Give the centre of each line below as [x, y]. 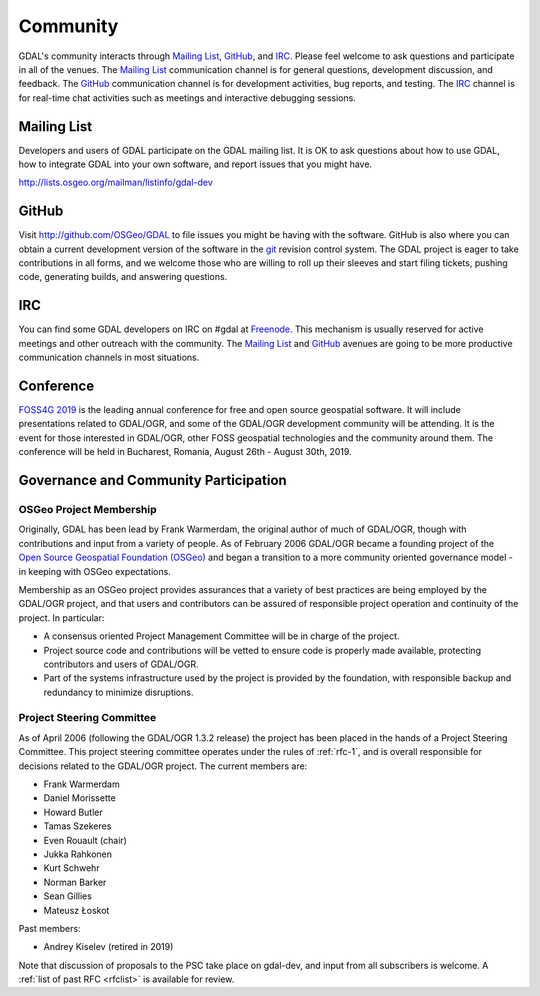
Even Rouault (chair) [85, 840]
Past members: [49, 928]
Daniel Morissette [80, 798]
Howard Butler [73, 812]
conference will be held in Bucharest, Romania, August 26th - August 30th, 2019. [185, 452]
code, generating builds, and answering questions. [123, 277]
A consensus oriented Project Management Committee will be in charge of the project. [221, 636]
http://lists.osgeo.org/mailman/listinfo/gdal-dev [116, 182]
